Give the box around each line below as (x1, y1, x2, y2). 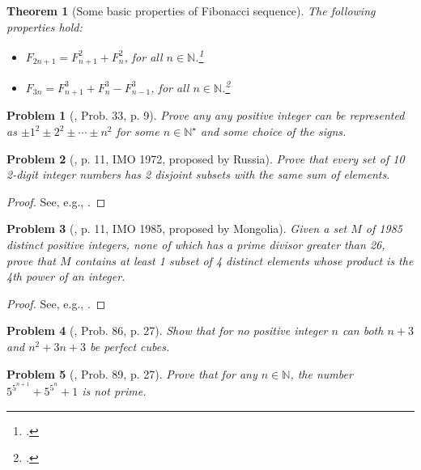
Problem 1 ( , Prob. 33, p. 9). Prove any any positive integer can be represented (6, 107, 405, 124)
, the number (290, 365, 353, 382)
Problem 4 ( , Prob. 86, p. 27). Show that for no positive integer (6, 322, 328, 339)
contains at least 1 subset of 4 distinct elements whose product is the (74, 252, 414, 269)
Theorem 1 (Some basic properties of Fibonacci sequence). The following (6, 2, 376, 19)
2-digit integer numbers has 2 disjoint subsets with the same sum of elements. (6, 166, 390, 183)
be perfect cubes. (89, 337, 170, 354)
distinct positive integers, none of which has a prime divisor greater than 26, (6, 235, 385, 252)
